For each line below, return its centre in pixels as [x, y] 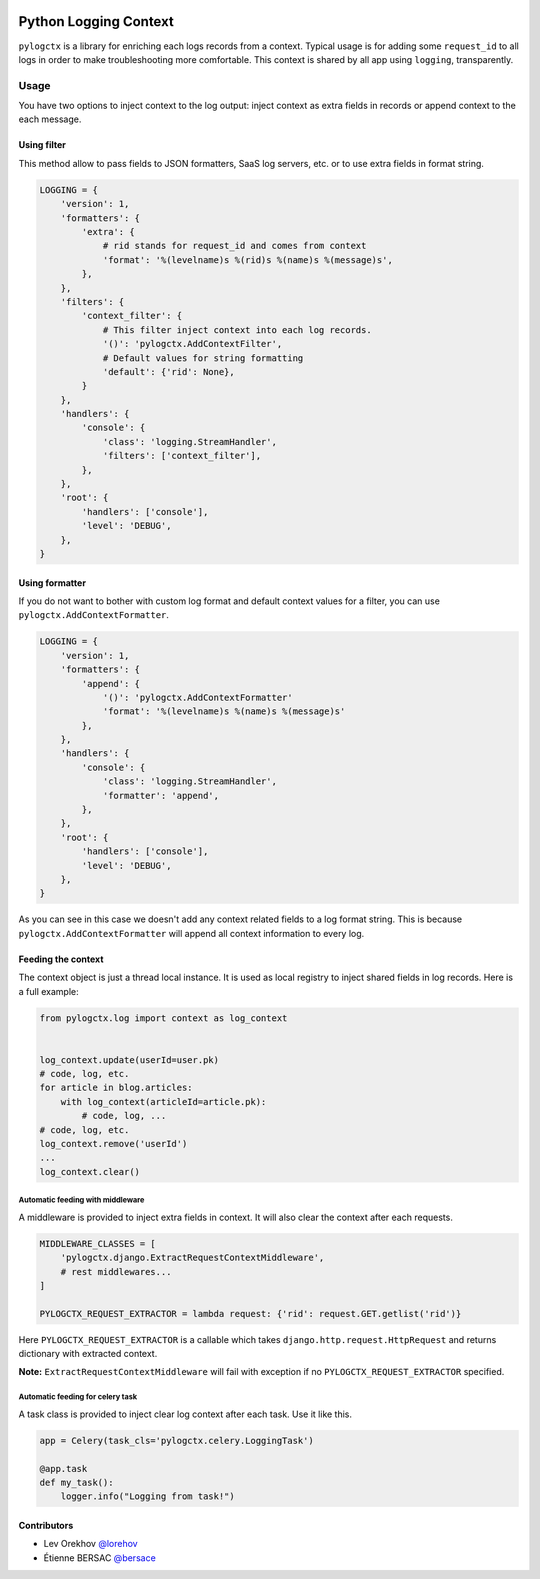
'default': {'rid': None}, [168, 371]
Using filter [42, 145]
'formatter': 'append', [161, 795]
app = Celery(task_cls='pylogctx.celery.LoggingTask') [176, 1440]
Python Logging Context [96, 21]
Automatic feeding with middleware [81, 1200]
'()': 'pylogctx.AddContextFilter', [192, 344]
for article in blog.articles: [116, 1088]
